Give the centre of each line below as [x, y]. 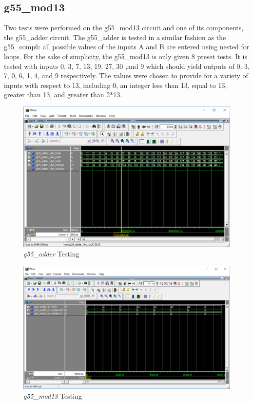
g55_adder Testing [51, 254]
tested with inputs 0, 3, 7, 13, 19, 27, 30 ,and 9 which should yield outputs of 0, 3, [127, 66]
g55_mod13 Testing [53, 396]
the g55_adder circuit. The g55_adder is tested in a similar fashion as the [115, 37]
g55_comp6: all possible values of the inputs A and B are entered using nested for [127, 47]
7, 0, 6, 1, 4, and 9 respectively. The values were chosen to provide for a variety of [126, 75]
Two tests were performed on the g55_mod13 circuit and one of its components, [124, 28]
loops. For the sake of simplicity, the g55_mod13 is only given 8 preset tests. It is [126, 56]
